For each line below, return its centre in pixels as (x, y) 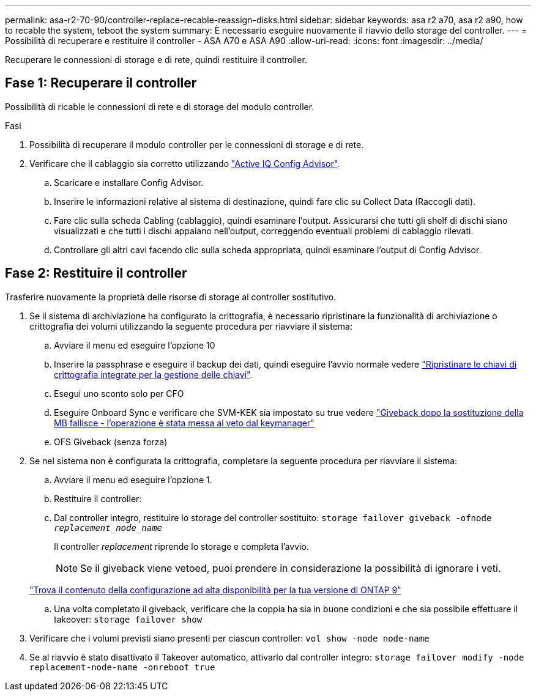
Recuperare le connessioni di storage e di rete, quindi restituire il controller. (156, 60)
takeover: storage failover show (128, 619)
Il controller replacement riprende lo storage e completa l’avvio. (181, 546)
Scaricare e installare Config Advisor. (129, 182)
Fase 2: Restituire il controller (96, 273)
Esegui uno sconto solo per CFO (119, 393)
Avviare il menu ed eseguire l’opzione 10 (135, 345)
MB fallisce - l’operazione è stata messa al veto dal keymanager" (184, 423)
